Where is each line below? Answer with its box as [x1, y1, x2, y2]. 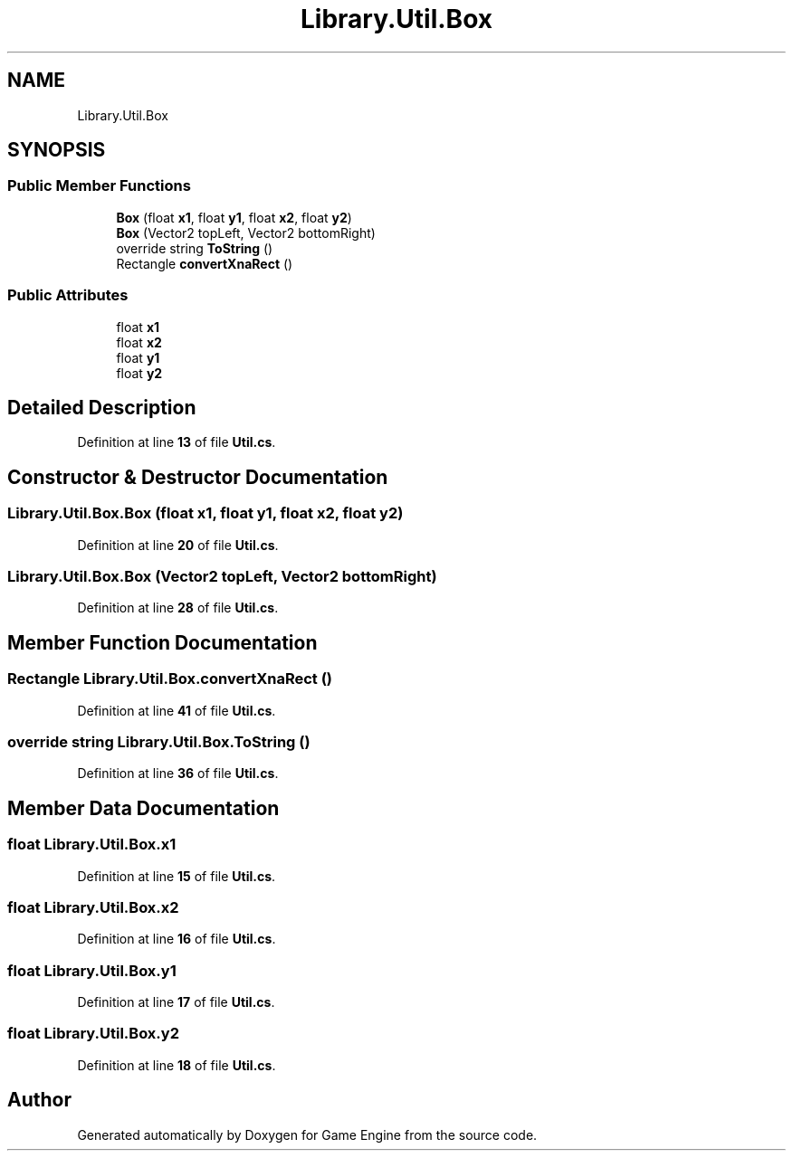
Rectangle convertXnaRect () [116, 255, 293, 271]
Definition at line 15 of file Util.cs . [77, 868, 276, 884]
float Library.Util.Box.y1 [7, 961, 177, 980]
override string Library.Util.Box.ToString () [7, 732, 311, 751]
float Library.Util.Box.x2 [7, 897, 179, 916]
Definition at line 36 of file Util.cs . [77, 765, 279, 782]
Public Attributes [7, 286, 129, 305]
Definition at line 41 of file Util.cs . [77, 702, 276, 718]
